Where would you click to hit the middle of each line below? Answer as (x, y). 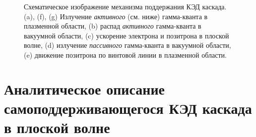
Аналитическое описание (84, 88)
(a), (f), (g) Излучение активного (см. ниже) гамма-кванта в (116, 16)
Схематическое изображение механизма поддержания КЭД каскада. (125, 6)
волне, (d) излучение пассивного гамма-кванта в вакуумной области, (128, 45)
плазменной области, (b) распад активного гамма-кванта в (113, 26)
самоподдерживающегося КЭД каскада (128, 108)
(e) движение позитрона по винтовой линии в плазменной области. (125, 54)
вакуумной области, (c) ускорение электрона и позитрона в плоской (127, 35)
